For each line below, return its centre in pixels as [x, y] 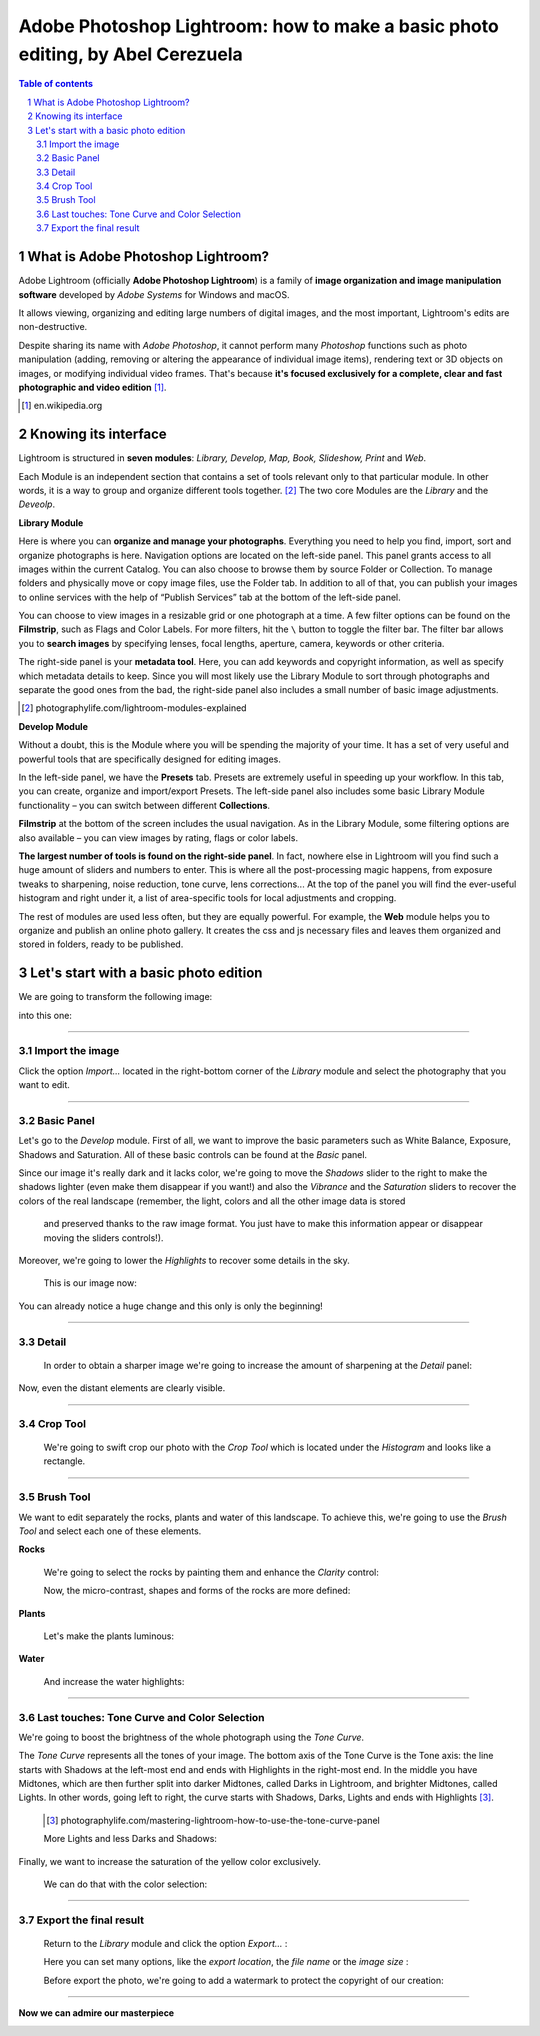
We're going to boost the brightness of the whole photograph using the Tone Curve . [191, 1737]
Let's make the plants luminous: [109, 1636]
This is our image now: [90, 1283]
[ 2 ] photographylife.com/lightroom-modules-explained [134, 708]
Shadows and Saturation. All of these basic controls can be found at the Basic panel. [193, 1154]
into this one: [45, 1015]
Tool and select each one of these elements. [110, 1531]
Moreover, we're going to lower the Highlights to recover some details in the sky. [184, 1260]
